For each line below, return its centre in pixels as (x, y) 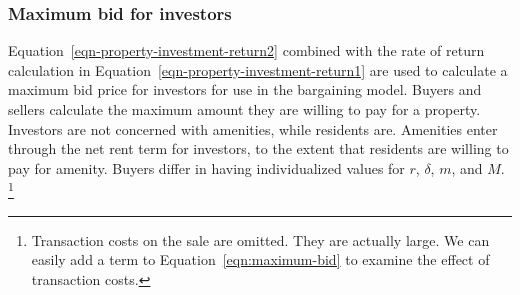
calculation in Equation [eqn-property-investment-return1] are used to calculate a (258, 69)
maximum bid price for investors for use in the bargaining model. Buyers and (245, 89)
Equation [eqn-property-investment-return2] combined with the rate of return (246, 50)
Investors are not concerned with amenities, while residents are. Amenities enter (253, 128)
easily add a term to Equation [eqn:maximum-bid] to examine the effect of (260, 259)
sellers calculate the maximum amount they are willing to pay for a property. (244, 109)
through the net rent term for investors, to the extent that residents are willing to (258, 148)
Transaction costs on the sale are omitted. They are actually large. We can (260, 239)
